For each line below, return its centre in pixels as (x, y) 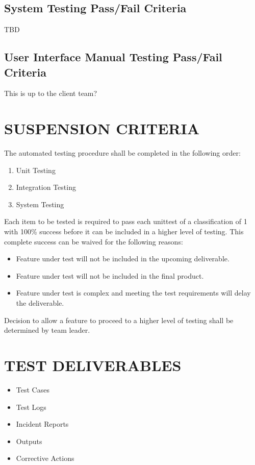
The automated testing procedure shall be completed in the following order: (122, 153)
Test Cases (33, 389)
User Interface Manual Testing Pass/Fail (113, 57)
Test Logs (31, 407)
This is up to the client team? (51, 93)
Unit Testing (36, 170)
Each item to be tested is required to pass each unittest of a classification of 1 (126, 221)
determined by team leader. (47, 330)
